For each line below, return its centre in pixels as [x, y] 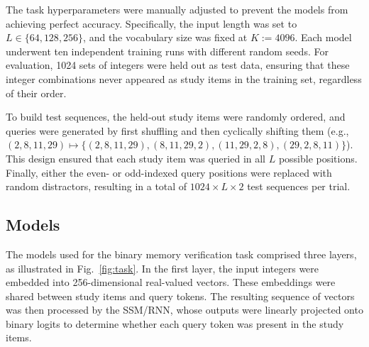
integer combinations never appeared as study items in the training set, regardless [184, 78]
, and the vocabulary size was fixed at [165, 37]
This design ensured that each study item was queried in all [136, 158]
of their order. [36, 93]
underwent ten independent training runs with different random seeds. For [167, 51]
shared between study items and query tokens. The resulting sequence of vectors [180, 296]
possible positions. [318, 158]
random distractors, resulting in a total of [97, 186]
